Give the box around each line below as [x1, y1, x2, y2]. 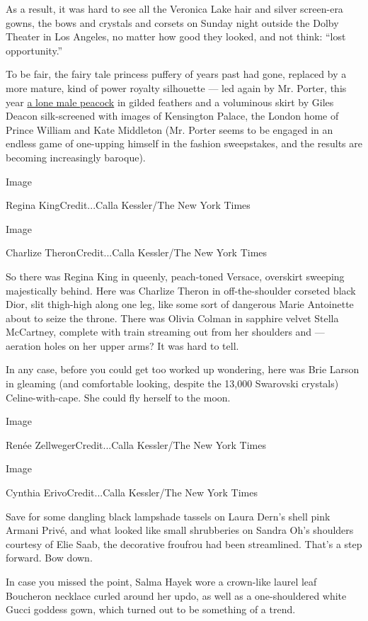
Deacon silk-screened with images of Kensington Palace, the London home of [6, 108, 339, 123]
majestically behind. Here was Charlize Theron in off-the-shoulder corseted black [6, 283, 356, 297]
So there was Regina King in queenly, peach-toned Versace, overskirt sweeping [6, 268, 345, 283]
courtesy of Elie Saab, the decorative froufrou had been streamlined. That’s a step [6, 536, 362, 551]
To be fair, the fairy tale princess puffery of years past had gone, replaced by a [6, 67, 347, 81]
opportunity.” [6, 42, 63, 57]
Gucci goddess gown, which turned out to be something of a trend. [6, 602, 296, 617]
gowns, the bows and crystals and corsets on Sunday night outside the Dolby [6, 15, 339, 30]
